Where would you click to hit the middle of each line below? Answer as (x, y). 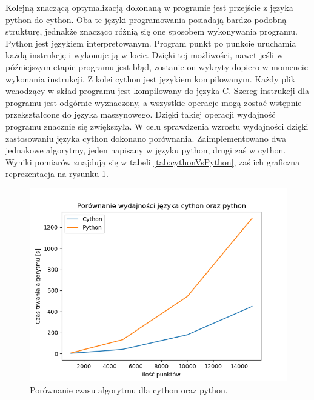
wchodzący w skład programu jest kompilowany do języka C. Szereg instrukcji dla (157, 91)
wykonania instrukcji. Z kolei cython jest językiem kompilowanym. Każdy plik (151, 78)
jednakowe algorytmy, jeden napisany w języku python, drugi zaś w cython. (146, 150)
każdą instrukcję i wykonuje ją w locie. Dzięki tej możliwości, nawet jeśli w (144, 55)
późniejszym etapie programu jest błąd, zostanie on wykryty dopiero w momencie (157, 66)
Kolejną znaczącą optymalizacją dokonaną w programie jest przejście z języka (149, 7)
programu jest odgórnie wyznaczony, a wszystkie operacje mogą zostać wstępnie (154, 102)
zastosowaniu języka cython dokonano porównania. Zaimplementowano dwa (146, 138)
